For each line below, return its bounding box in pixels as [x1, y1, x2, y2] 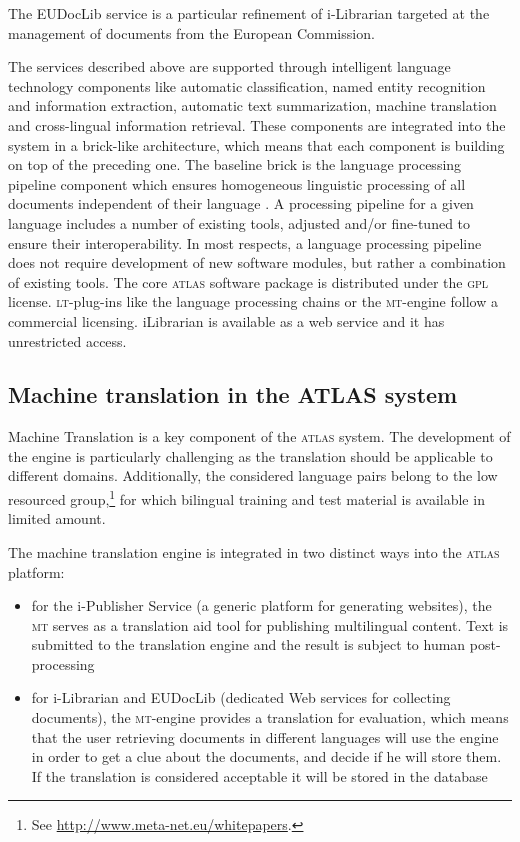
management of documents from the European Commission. [8, 22, 375, 43]
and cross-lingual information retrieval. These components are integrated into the [8, 114, 506, 135]
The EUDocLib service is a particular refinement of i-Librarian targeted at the [8, 3, 490, 23]
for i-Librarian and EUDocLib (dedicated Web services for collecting [31, 687, 451, 708]
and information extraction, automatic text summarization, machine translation [8, 95, 497, 116]
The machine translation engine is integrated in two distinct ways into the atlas [8, 541, 500, 562]
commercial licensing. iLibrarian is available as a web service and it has [8, 310, 445, 331]
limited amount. [8, 508, 106, 529]
